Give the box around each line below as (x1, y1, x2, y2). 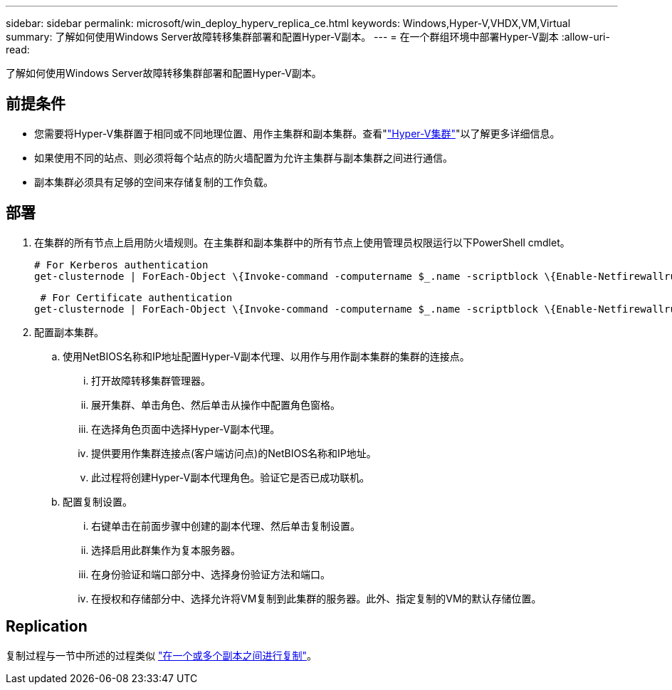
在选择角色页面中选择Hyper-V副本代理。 (91, 422, 280, 435)
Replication (6, 617, 88, 636)
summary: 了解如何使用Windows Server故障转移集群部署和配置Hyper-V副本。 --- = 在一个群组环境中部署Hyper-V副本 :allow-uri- (6, 31, 610, 43)
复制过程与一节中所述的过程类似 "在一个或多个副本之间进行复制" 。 (6, 649, 317, 662)
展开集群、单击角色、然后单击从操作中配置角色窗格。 (91, 398, 340, 411)
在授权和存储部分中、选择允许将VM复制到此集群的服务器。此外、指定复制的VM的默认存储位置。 (91, 592, 542, 605)
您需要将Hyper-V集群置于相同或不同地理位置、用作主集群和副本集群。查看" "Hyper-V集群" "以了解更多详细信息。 (34, 127, 560, 140)
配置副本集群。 (34, 325, 104, 338)
